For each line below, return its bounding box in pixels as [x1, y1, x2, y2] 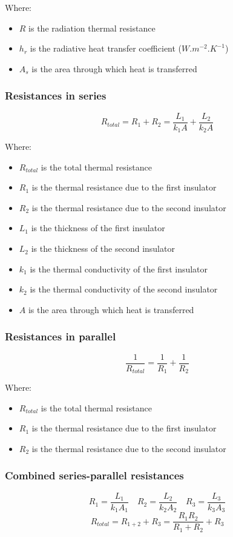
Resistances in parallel [5, 329, 116, 344]
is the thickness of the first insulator [31, 221, 165, 234]
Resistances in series [5, 88, 107, 103]
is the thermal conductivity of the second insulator [30, 283, 218, 296]
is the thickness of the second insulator [31, 242, 175, 255]
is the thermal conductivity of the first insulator [30, 262, 208, 275]
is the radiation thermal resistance [28, 21, 156, 34]
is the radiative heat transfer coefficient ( [30, 42, 182, 55]
